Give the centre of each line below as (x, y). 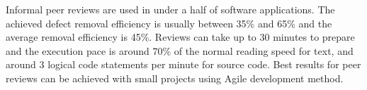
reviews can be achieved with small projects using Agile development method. (175, 78)
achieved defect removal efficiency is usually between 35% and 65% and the (169, 23)
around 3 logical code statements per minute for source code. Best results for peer (183, 64)
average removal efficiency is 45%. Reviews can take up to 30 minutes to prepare (180, 37)
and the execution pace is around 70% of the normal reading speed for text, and (180, 50)
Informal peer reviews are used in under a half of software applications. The (170, 9)
